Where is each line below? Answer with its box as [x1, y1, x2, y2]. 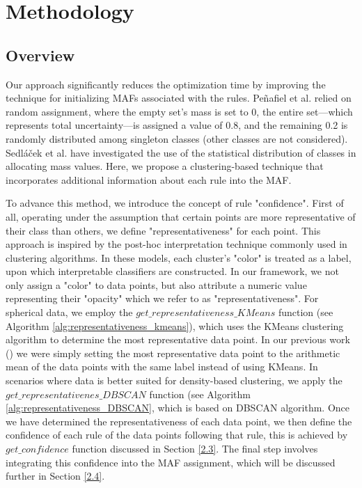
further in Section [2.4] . [6, 469, 105, 483]
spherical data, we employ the [6, 305, 133, 320]
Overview [6, 44, 75, 65]
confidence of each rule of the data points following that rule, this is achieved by [6, 427, 348, 442]
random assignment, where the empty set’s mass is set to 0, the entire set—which [6, 104, 353, 118]
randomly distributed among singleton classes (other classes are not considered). [6, 131, 348, 145]
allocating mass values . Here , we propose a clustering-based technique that [6, 159, 324, 173]
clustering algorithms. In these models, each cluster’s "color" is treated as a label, [6, 250, 352, 265]
